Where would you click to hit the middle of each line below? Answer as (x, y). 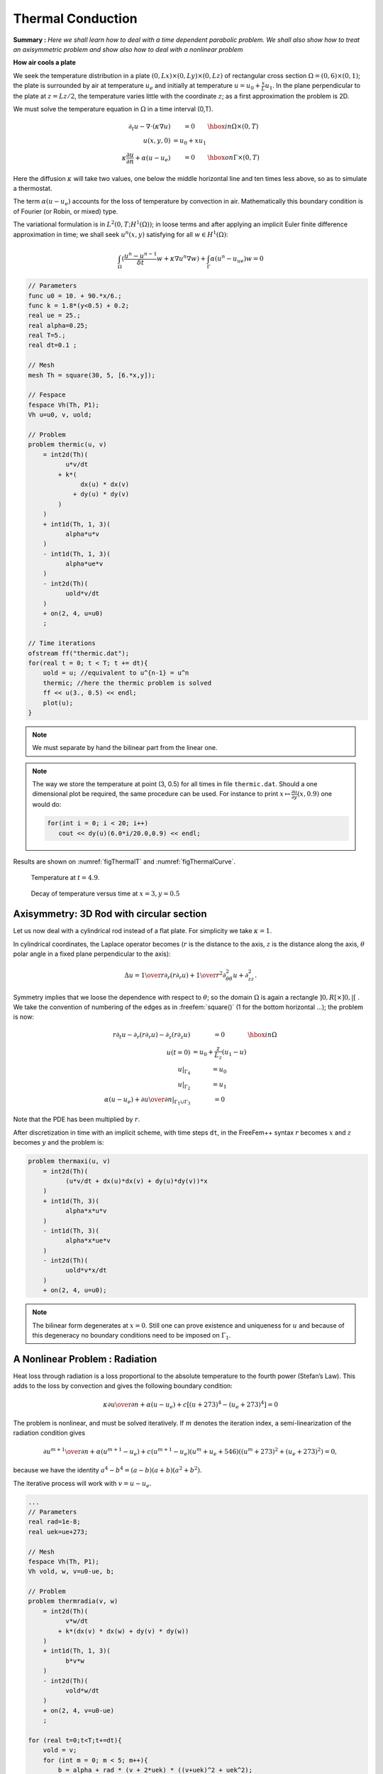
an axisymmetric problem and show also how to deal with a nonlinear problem (128, 49)
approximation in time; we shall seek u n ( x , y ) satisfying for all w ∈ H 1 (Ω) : (121, 234)
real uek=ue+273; (58, 1532)
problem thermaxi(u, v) (70, 1161)
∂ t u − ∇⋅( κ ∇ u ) (150, 128)
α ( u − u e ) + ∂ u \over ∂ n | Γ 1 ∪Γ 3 (147, 1101)
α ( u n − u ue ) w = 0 (237, 259)
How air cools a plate (44, 62)
